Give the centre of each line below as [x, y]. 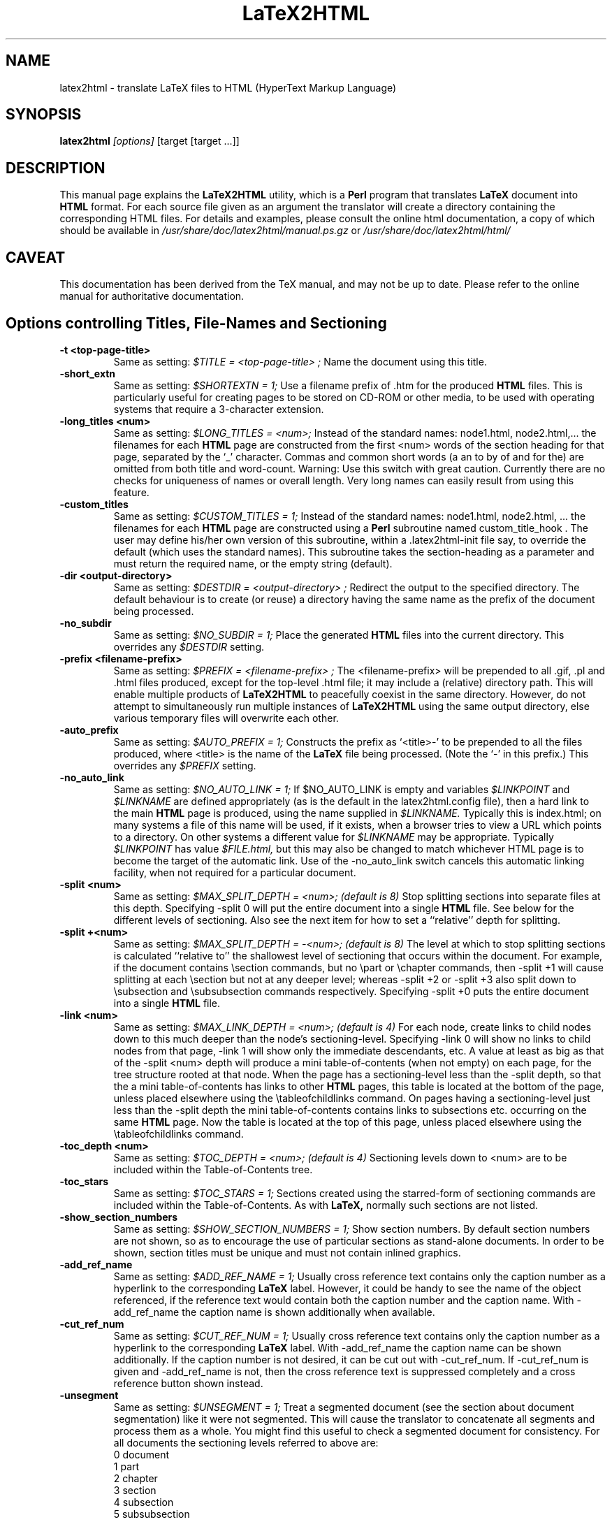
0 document [141, 1454]
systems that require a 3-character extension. [219, 409]
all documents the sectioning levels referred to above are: [246, 1442]
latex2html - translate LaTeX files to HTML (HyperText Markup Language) [228, 87]
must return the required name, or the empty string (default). [253, 563]
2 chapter [136, 1478]
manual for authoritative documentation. [152, 296]
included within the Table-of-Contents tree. [213, 1169]
